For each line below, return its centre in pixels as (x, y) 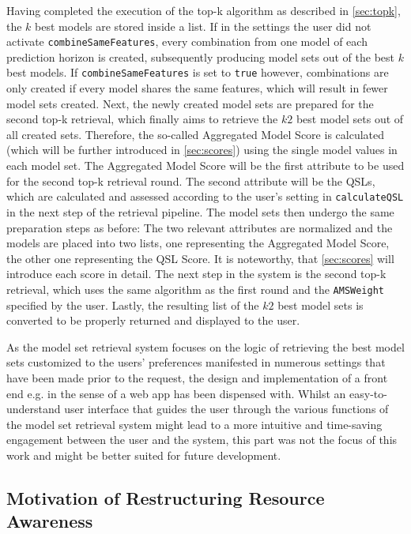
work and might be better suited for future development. (144, 455)
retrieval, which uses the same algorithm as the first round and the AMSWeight (195, 289)
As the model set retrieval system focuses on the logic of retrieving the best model (205, 346)
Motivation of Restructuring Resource (166, 497)
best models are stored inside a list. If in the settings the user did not (203, 26)
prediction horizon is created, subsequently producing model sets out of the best (201, 56)
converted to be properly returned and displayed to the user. (153, 320)
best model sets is (321, 305)
